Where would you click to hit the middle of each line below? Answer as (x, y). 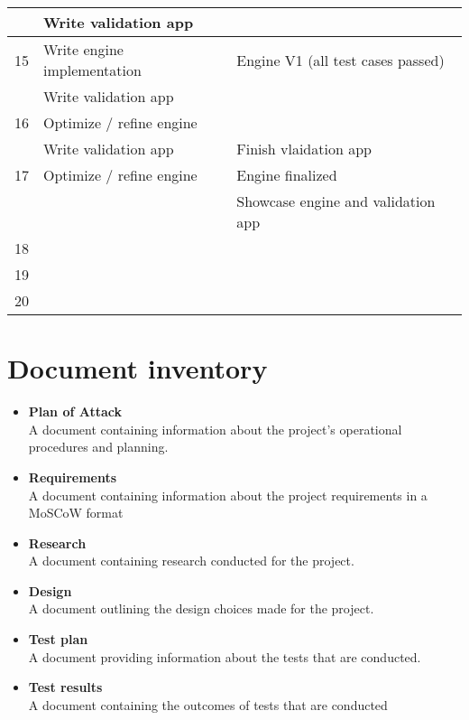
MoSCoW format (76, 513)
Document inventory (138, 368)
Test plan (58, 639)
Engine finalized (287, 175)
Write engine (83, 49)
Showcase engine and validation (336, 201)
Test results (65, 687)
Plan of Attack (75, 411)
